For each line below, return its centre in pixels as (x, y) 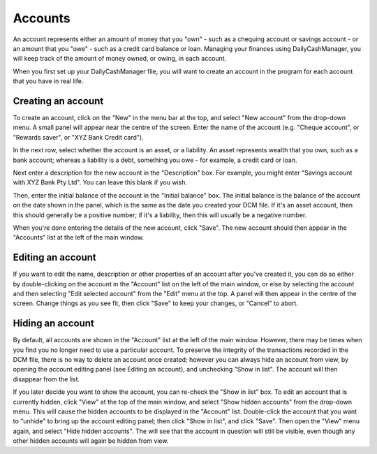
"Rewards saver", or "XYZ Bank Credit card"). (78, 137)
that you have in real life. (48, 81)
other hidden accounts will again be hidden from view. (91, 441)
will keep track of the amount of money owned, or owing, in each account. (120, 59)
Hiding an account (53, 324)
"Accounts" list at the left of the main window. (79, 237)
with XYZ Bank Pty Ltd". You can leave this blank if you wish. (100, 182)
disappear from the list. (46, 379)
